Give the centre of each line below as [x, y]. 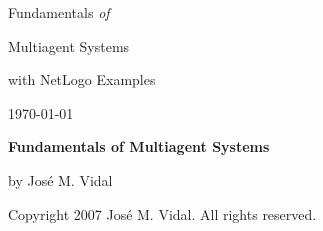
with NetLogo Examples [82, 79]
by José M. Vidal [60, 179]
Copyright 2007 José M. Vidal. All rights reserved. [162, 213]
